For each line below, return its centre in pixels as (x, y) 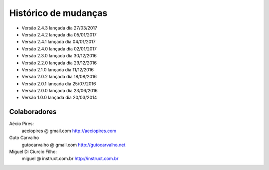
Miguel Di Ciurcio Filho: (33, 152)
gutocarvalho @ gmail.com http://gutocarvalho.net (73, 145)
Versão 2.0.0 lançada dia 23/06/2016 (60, 91)
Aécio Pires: (22, 124)
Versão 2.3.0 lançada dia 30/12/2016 (59, 56)
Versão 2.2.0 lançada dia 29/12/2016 (59, 63)
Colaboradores (33, 112)
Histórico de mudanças (58, 13)
